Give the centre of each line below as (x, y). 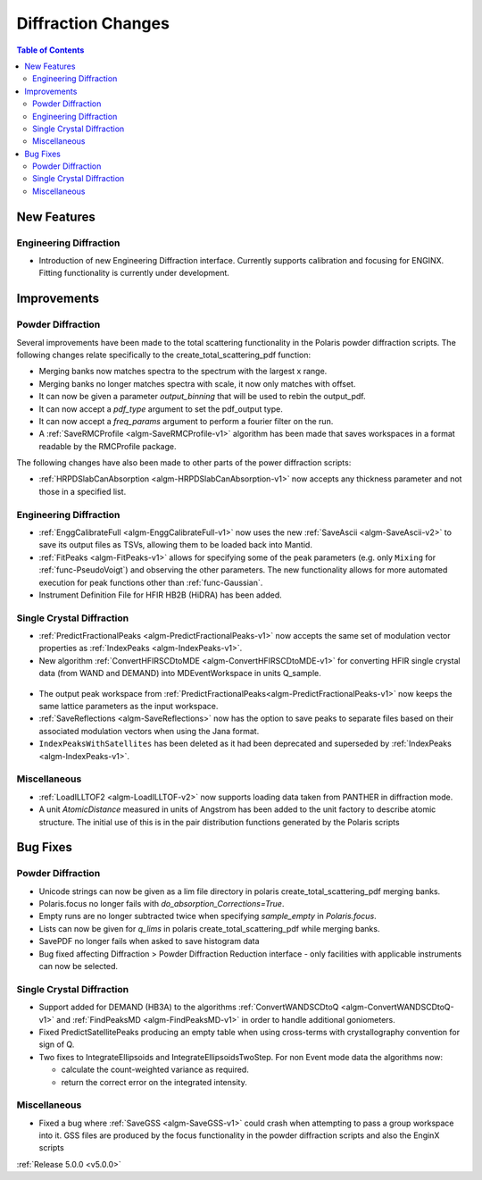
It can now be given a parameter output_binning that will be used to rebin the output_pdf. (202, 397)
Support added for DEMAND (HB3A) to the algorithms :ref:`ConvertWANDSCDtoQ (189, 1007)
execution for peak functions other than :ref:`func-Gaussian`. (151, 582)
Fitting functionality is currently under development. (134, 273)
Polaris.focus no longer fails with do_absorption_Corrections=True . (162, 904)
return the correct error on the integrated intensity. (154, 1082)
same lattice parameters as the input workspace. (129, 707)
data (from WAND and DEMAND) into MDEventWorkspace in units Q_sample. (180, 674)
